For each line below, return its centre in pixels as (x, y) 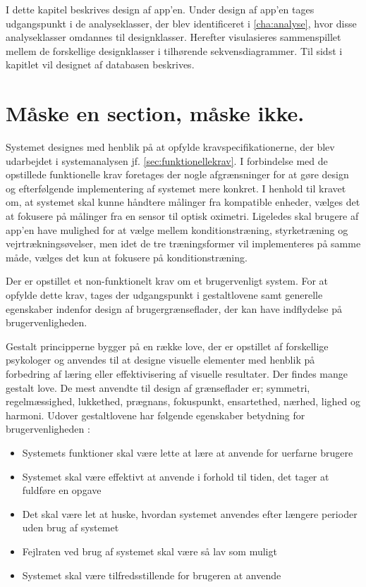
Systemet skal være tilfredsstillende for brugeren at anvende (152, 575)
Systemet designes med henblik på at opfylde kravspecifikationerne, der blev (170, 147)
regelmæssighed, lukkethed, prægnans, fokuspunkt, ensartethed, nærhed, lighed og (183, 401)
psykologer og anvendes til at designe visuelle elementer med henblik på (160, 360)
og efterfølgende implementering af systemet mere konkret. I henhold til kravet (176, 188)
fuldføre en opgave (62, 490)
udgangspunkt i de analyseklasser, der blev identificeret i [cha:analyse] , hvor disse (181, 23)
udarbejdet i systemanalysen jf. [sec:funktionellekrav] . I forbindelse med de (167, 160)
